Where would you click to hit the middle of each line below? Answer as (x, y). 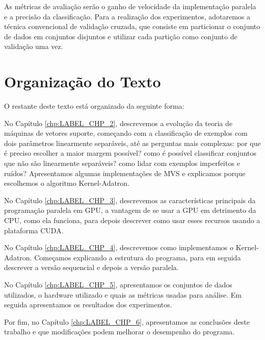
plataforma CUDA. (34, 230)
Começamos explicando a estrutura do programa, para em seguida (138, 257)
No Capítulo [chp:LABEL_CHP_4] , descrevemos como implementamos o (119, 247)
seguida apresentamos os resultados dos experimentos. (88, 305)
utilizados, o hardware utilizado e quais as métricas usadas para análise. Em (123, 294)
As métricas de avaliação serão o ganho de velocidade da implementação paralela (130, 6)
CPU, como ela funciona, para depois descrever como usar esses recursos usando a (132, 220)
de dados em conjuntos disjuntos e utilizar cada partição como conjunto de (121, 36)
